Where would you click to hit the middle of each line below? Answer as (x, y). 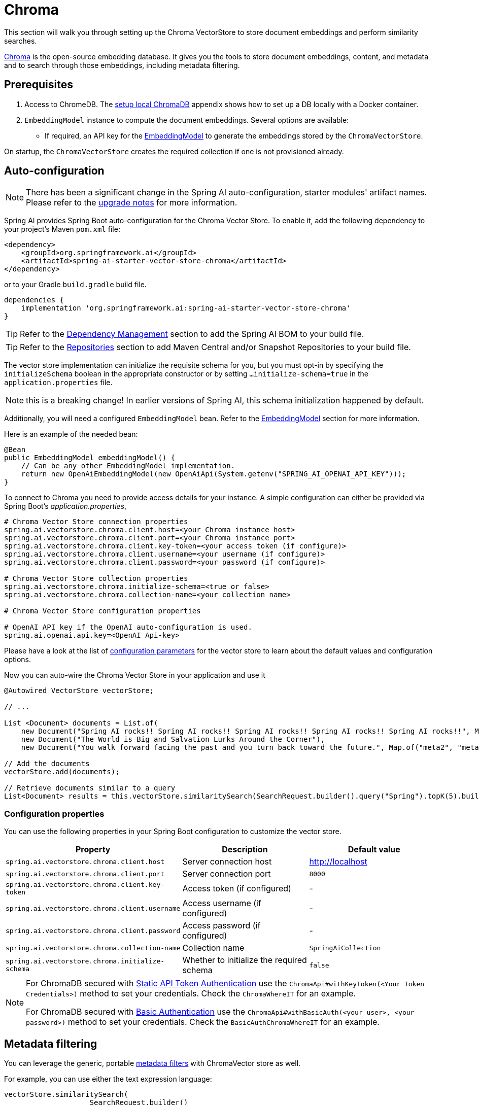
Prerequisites (39, 85)
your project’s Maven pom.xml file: (62, 229)
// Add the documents (47, 764)
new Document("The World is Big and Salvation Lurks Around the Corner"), (173, 739)
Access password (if (221, 926)
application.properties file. (58, 383)
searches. (21, 41)
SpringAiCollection (345, 948)
